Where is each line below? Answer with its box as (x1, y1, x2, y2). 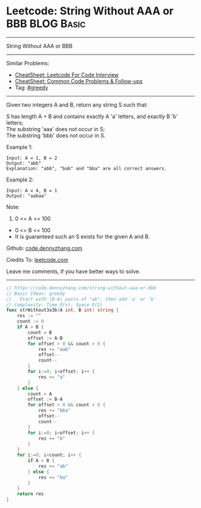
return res (17, 491, 44, 497)
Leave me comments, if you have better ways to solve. (6, 268, 141, 275)
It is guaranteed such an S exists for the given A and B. (14, 232, 151, 240)
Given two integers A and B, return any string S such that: (6, 101, 148, 108)
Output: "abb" (6, 160, 42, 166)
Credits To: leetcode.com (6, 256, 69, 263)
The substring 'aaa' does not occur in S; (6, 125, 105, 132)
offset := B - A (28, 397, 63, 403)
